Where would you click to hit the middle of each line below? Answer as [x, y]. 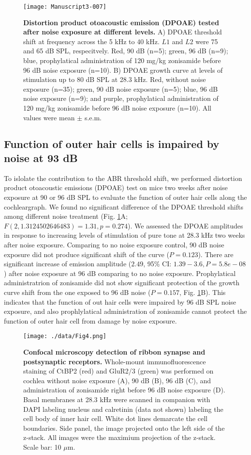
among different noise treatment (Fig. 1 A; [66, 216]
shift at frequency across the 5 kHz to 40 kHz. [91, 41]
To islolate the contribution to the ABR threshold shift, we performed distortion [123, 178]
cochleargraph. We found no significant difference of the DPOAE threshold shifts [124, 206]
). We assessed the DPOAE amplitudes [185, 225]
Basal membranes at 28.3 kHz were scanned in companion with [117, 399]
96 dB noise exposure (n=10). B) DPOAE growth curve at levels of [123, 70]
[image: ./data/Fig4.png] [65, 336]
